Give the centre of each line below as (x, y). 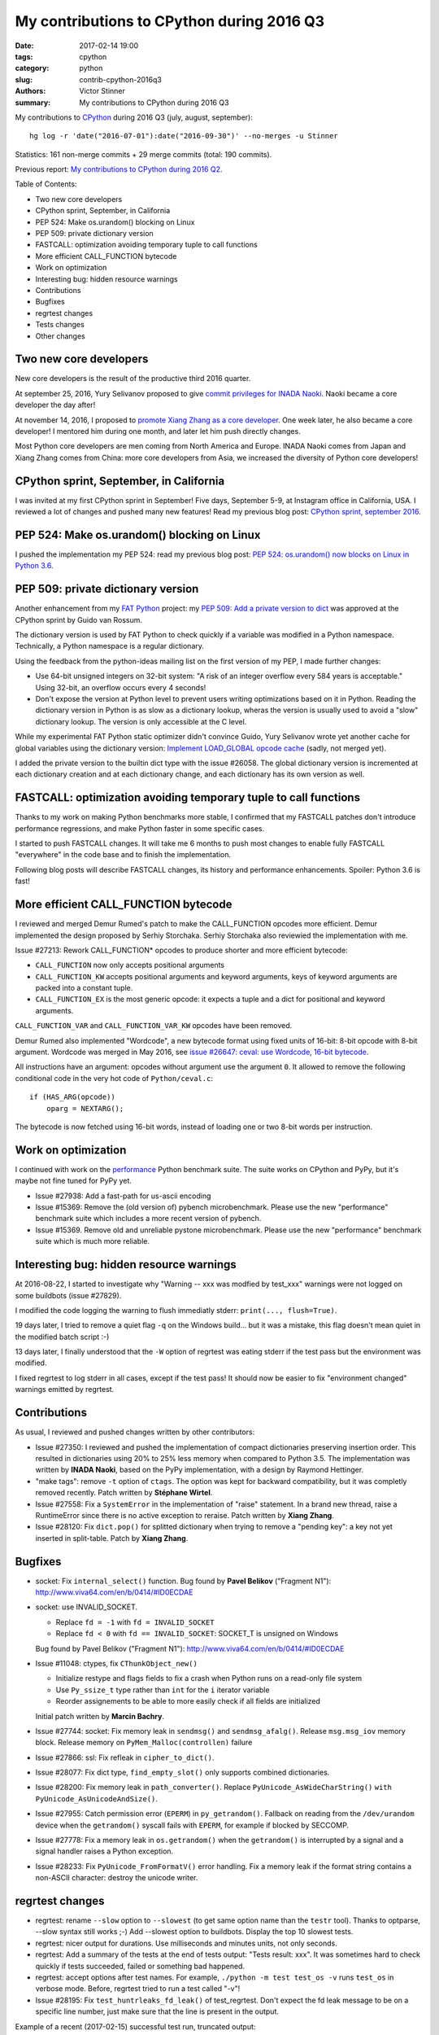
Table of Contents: (46, 184)
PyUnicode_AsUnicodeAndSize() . (97, 1798)
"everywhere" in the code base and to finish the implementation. (123, 855)
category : (32, 68)
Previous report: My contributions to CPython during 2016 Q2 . (119, 169)
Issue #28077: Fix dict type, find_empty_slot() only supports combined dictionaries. (183, 1772)
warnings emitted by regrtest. (65, 1389)
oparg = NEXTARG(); (85, 1108)
